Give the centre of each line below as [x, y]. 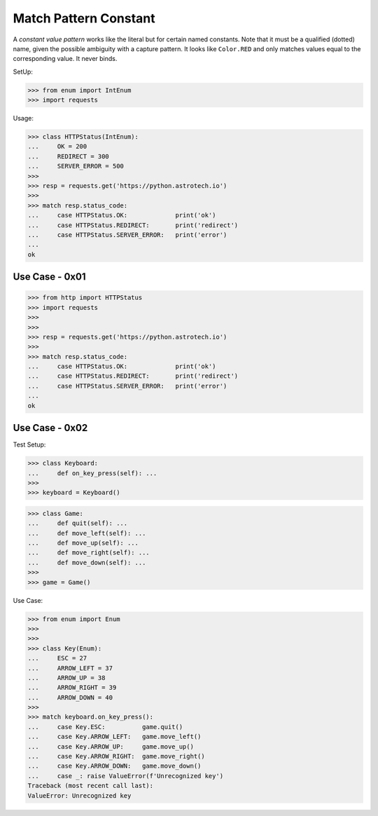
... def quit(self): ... [78, 523]
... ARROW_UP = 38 [66, 678]
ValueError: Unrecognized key [79, 795]
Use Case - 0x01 [49, 277]
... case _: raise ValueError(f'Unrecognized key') [126, 776]
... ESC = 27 [57, 658]
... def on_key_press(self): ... [92, 473]
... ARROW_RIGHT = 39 [72, 688]
